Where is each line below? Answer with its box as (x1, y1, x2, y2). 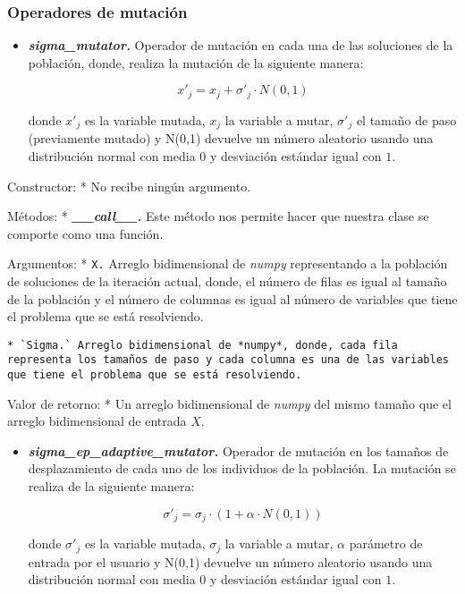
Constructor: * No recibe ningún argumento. (7, 176, 251, 195)
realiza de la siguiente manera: (28, 477, 195, 496)
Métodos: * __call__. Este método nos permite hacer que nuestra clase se (7, 207, 429, 225)
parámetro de (349, 534, 423, 553)
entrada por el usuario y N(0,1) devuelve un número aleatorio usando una (28, 552, 433, 571)
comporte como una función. (7, 224, 164, 242)
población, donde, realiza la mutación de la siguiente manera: (28, 53, 364, 72)
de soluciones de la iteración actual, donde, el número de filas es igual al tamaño (7, 271, 447, 290)
